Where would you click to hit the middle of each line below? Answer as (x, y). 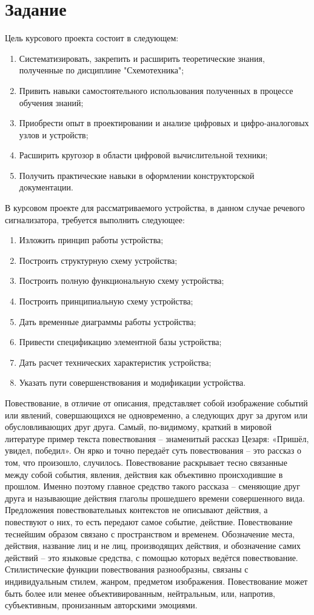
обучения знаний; (51, 102)
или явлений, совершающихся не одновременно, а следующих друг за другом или (156, 415)
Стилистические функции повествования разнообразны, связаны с (127, 569)
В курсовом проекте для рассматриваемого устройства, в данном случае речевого (155, 208)
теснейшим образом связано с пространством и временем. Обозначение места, (150, 533)
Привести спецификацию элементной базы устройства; (120, 342)
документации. (46, 187)
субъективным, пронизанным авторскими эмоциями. (101, 605)
